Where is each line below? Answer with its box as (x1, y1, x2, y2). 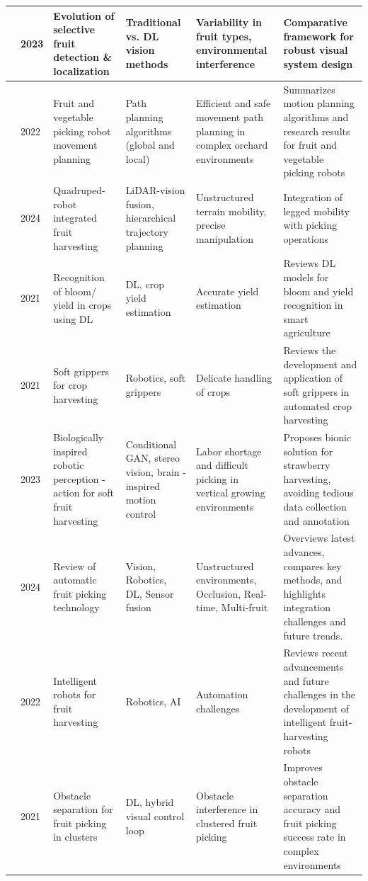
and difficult (196, 457, 248, 472)
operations (283, 231, 328, 246)
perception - (53, 471, 105, 486)
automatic (53, 572, 97, 587)
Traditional (125, 15, 181, 30)
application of (283, 370, 343, 385)
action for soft (53, 485, 114, 500)
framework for (283, 28, 354, 43)
